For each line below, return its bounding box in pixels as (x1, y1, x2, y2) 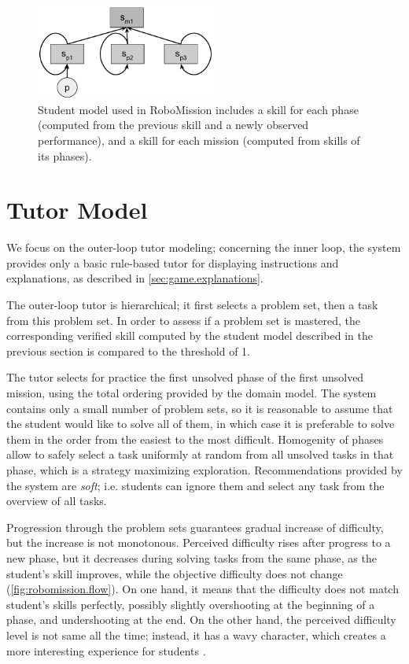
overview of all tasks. (6, 492, 107, 509)
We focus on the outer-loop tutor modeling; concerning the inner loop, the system (6, 239, 401, 256)
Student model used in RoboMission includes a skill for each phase (38, 101, 359, 117)
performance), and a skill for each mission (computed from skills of (38, 131, 360, 148)
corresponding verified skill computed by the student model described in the (6, 327, 373, 344)
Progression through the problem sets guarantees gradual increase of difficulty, (6, 518, 384, 535)
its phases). (38, 147, 92, 164)
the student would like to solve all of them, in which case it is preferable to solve (6, 415, 395, 432)
